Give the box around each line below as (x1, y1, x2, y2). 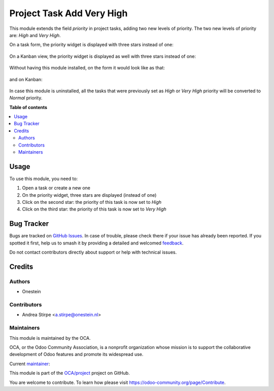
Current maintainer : (9, 361, 50, 367)
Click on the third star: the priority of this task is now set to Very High (22, 206, 167, 212)
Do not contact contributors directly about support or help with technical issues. (9, 249, 177, 256)
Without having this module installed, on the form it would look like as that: (9, 65, 165, 71)
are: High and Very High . (9, 32, 61, 38)
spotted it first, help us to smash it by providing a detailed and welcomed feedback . (9, 240, 184, 246)
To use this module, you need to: (9, 175, 78, 182)
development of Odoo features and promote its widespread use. (9, 351, 144, 358)
